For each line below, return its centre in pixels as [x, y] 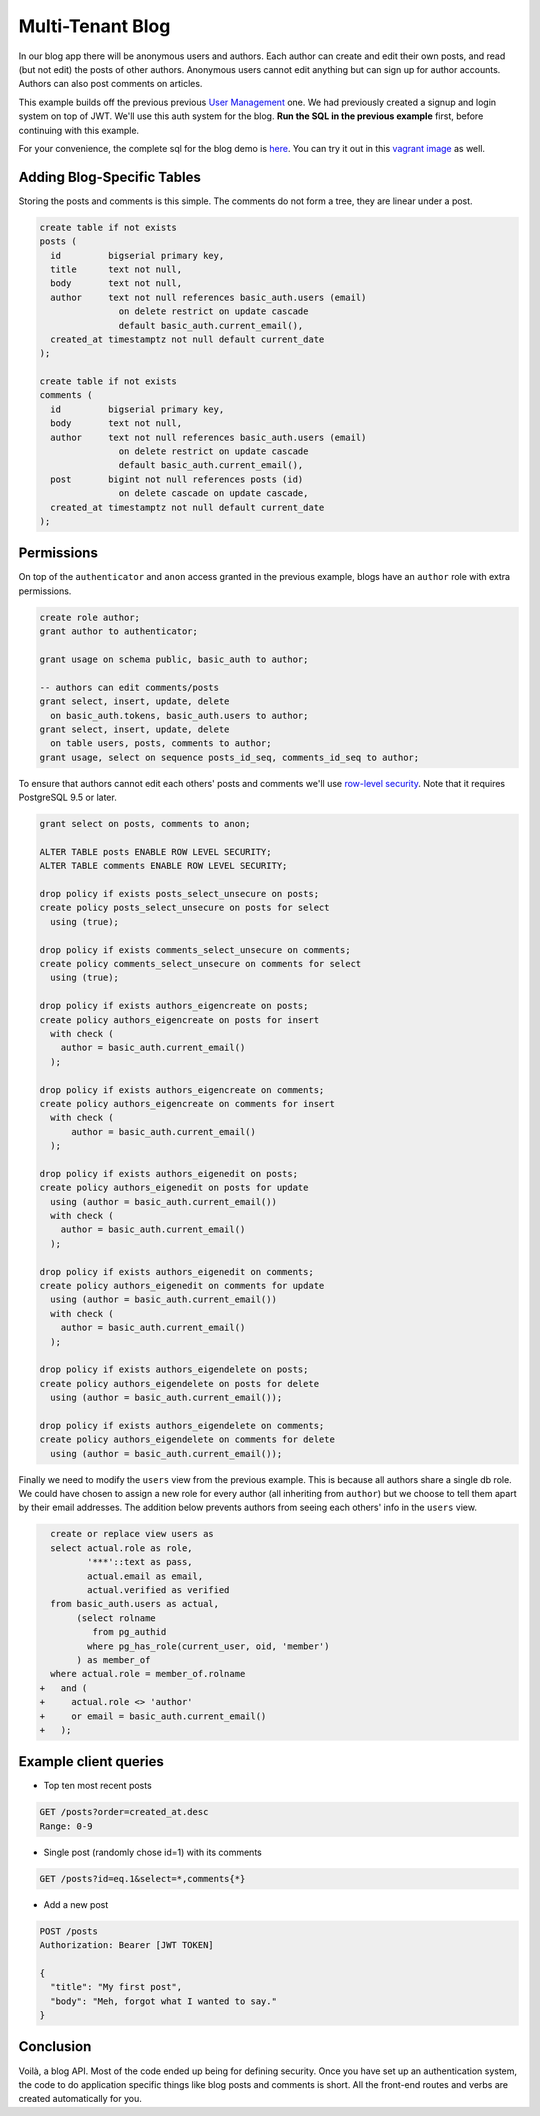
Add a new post [76, 1904]
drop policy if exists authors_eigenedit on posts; [169, 1173]
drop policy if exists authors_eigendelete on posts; [174, 1369]
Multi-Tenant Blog [94, 26]
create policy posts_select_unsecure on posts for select [184, 908]
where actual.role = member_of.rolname [148, 1674]
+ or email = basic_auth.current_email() [153, 1716]
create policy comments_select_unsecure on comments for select [200, 964]
